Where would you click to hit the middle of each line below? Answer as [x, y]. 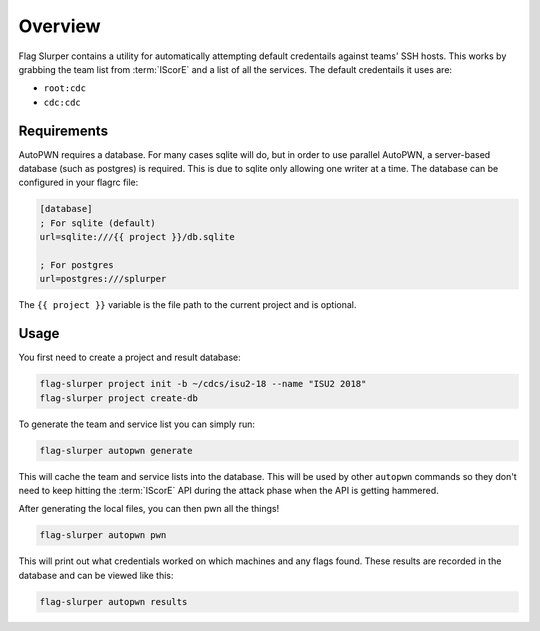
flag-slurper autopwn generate [116, 450]
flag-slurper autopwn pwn [103, 535]
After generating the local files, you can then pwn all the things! [149, 509]
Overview [59, 26]
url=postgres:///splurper [103, 279]
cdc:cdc [62, 102]
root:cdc [65, 88]
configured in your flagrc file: [78, 182]
